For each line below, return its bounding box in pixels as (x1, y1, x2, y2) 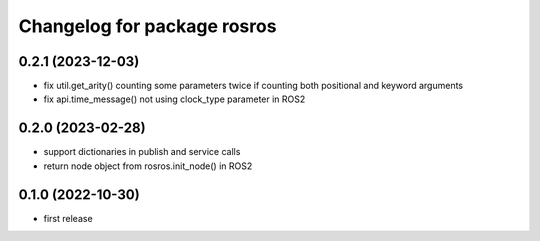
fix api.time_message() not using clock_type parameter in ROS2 (43, 93, 306, 105)
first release (43, 212, 94, 224)
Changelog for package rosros (18, 15, 277, 37)
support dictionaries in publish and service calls (43, 146, 241, 158)
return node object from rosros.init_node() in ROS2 (43, 160, 253, 172)
